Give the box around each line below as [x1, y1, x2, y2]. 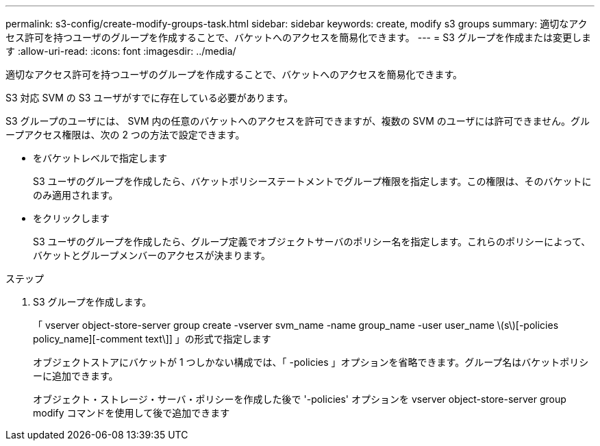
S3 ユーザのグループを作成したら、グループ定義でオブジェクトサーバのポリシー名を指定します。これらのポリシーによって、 [33, 236, 591, 247]
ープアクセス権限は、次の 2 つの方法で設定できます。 [5, 129, 245, 140]
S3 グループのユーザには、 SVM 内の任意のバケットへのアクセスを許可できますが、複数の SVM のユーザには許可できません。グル [5, 115, 590, 127]
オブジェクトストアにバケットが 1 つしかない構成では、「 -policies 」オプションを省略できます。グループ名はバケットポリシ [33, 356, 589, 368]
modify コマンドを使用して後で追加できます [33, 407, 230, 419]
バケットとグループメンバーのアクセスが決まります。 [33, 249, 271, 261]
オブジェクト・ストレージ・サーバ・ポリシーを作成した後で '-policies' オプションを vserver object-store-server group [33, 393, 566, 405]
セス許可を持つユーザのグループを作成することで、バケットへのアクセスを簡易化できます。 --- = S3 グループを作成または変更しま [5, 32, 591, 43]
